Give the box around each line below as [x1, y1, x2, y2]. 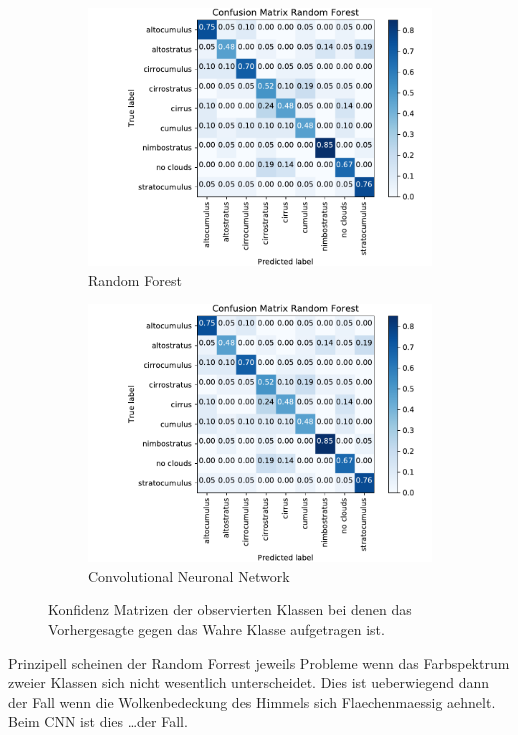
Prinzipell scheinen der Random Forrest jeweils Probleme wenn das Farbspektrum [8, 652, 510, 673]
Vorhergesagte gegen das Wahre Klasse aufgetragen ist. [48, 618, 385, 639]
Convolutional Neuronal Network [88, 565, 290, 586]
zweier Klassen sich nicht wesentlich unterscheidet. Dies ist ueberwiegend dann [8, 672, 490, 693]
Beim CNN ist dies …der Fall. [8, 711, 188, 732]
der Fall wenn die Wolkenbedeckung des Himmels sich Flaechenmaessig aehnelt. [8, 691, 496, 712]
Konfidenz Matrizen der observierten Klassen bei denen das [48, 599, 412, 620]
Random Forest [88, 269, 182, 290]
